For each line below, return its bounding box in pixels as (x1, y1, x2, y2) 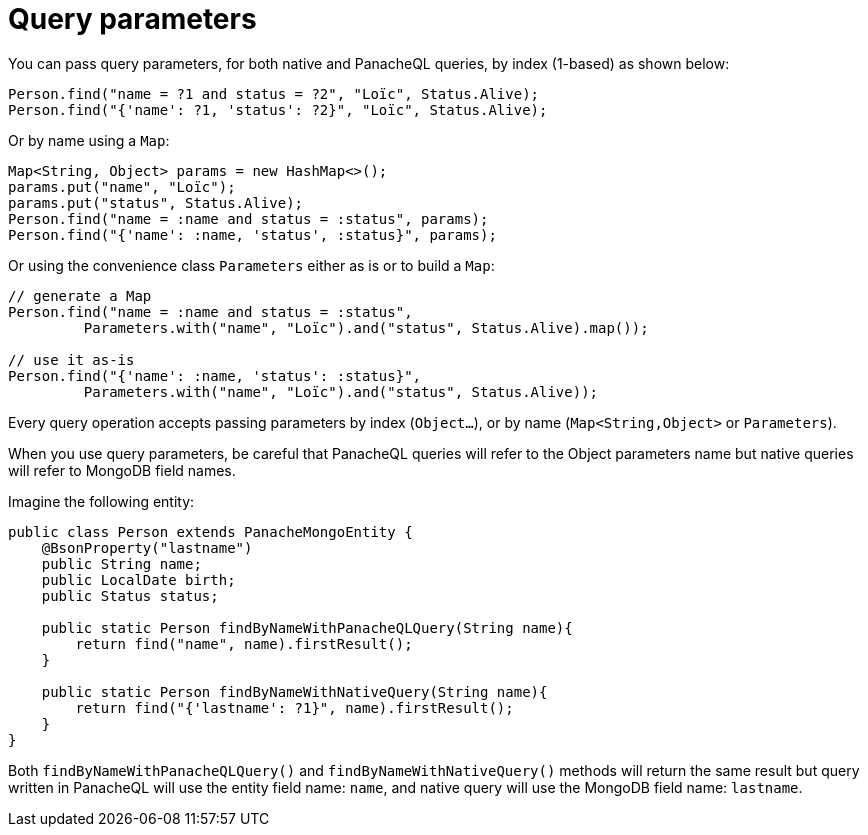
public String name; (41, 555, 202, 572)
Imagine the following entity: (8, 492, 195, 510)
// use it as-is (8, 351, 135, 368)
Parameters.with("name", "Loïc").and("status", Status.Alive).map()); (83, 319, 649, 336)
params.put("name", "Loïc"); (8, 178, 236, 195)
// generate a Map (8, 287, 152, 304)
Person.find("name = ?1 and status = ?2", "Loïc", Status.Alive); (8, 85, 540, 102)
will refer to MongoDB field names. (8, 461, 236, 479)
